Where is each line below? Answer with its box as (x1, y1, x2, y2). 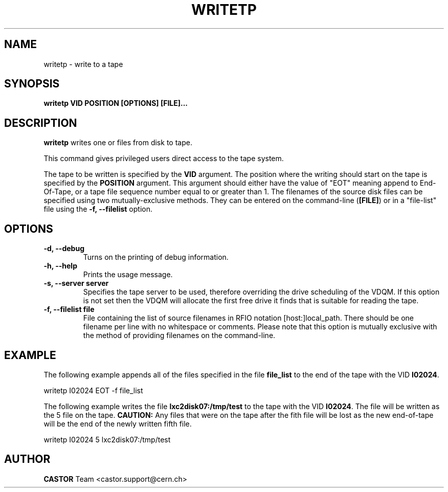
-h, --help (43, 261, 77, 271)
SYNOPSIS (4, 77, 60, 91)
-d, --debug (43, 244, 84, 253)
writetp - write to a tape (43, 59, 123, 69)
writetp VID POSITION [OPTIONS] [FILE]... (43, 99, 188, 108)
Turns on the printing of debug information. (83, 253, 229, 262)
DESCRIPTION (4, 116, 77, 129)
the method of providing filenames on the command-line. (83, 331, 276, 340)
